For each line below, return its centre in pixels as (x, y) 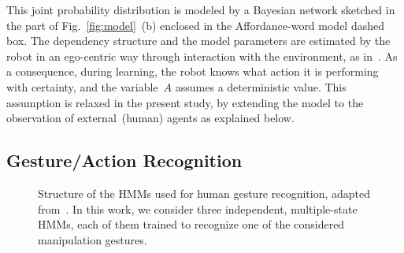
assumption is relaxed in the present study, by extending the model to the (185, 102)
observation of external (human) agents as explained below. (150, 118)
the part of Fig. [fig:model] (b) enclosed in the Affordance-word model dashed (196, 25)
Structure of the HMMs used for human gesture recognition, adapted (204, 193)
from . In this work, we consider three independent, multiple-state (198, 208)
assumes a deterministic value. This (261, 86)
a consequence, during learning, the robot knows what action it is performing (193, 71)
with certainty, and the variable (82, 86)
